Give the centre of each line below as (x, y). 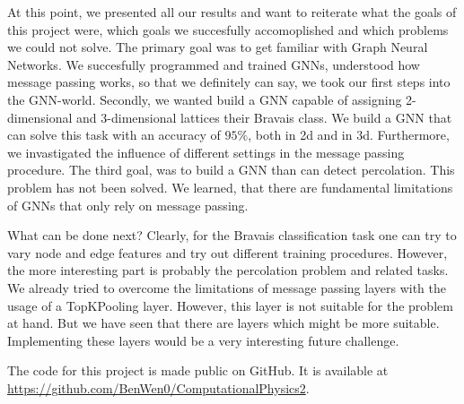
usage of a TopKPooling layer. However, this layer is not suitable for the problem (230, 305)
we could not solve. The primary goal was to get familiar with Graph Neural (218, 47)
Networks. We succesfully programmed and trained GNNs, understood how (214, 64)
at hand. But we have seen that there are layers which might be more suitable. (223, 323)
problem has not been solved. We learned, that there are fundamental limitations (230, 187)
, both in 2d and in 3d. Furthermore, (349, 135)
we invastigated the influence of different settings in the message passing (206, 152)
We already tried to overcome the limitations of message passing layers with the (227, 287)
